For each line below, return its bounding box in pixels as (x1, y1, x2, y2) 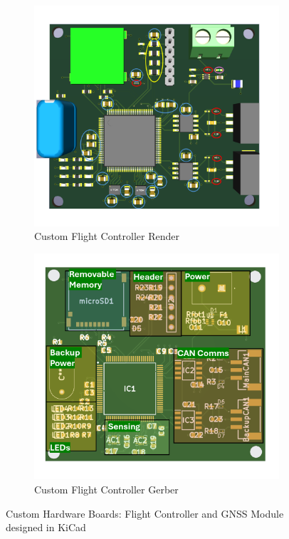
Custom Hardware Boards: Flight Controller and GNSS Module (6, 506, 284, 520)
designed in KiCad (6, 520, 86, 535)
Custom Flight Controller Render (34, 229, 179, 244)
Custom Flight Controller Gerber (34, 481, 179, 496)
